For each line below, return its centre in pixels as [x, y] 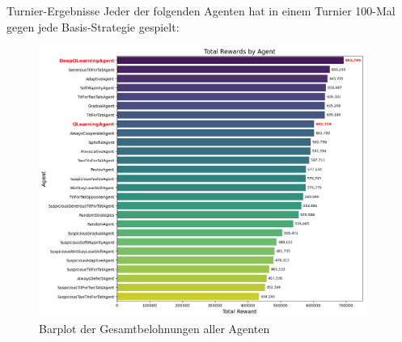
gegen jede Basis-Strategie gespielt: [93, 26]
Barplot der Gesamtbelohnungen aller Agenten [154, 328]
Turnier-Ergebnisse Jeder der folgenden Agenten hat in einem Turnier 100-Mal [201, 11]
